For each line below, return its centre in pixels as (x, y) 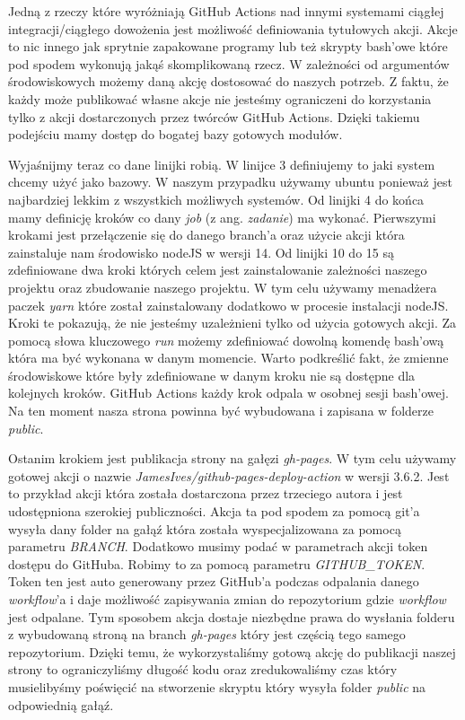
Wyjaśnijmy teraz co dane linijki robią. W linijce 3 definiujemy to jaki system (222, 164)
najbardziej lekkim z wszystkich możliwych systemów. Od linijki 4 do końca (216, 199)
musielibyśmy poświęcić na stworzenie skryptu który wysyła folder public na (217, 686)
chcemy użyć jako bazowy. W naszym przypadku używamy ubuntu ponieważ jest (230, 182)
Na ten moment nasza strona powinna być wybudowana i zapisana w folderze (221, 411)
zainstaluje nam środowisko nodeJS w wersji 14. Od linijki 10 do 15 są (201, 252)
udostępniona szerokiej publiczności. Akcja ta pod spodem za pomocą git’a (214, 511)
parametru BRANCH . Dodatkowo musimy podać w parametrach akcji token (218, 546)
